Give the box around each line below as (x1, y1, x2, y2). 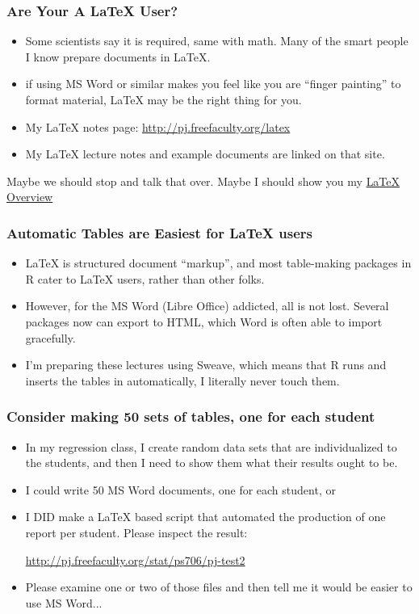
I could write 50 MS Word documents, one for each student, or (25, 481, 336, 498)
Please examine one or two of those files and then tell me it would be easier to (25, 578, 413, 595)
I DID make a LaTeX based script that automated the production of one (25, 508, 386, 525)
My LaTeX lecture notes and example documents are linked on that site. (25, 145, 385, 162)
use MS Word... (25, 594, 103, 611)
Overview (6, 188, 53, 205)
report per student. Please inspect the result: (25, 524, 248, 540)
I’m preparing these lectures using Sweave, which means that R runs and (25, 356, 387, 373)
